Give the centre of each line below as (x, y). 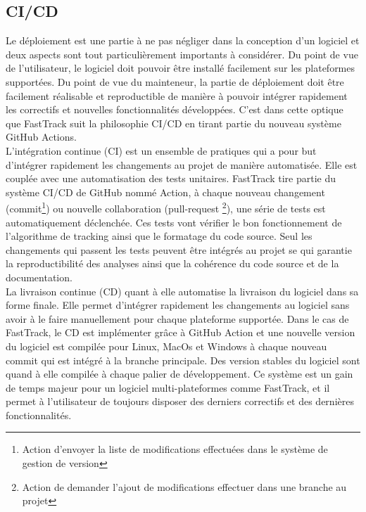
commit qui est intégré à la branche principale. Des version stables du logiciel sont (183, 360)
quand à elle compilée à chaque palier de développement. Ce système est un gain (179, 374)
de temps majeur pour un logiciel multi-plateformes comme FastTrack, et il (168, 387)
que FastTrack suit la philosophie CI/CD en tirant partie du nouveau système (173, 123)
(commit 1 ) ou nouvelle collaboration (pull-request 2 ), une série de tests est (166, 207)
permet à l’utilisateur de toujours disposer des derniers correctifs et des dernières (180, 401)
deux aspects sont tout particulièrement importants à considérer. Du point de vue (182, 54)
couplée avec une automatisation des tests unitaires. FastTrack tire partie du (171, 178)
